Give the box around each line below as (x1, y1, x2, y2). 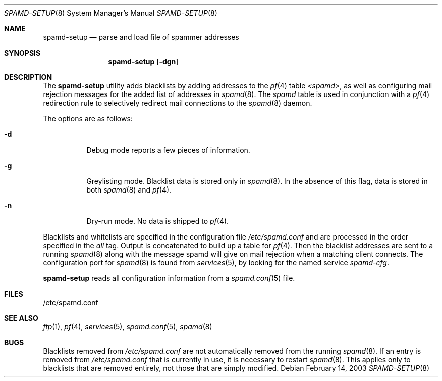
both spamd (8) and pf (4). (86, 185, 172, 194)
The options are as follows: (43, 114, 133, 123)
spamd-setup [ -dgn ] (108, 57, 179, 66)
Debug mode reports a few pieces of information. (86, 146, 250, 154)
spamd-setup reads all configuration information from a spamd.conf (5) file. (43, 274, 295, 282)
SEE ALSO (4, 314, 38, 322)
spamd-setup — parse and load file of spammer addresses (43, 33, 239, 41)
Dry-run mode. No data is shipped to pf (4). (86, 217, 229, 225)
